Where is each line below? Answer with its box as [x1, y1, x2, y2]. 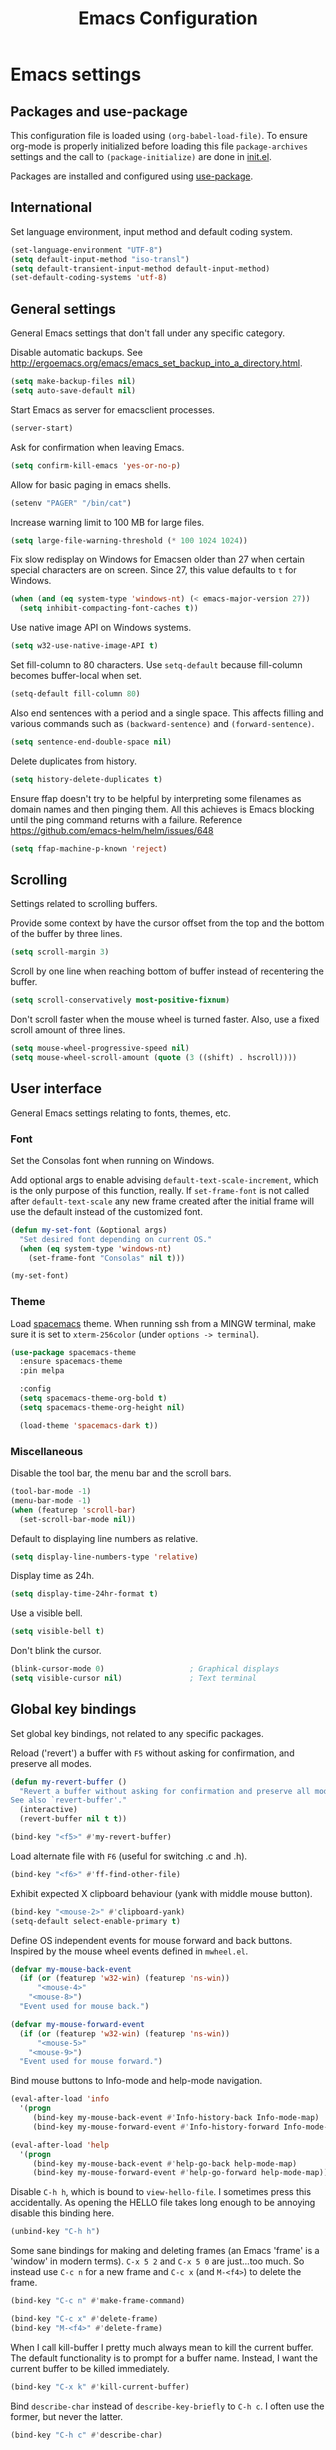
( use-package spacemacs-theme [10, 1347, 137, 1357]
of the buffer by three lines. [10, 928, 123, 940]
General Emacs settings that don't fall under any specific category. [10, 327, 285, 339]
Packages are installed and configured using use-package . [10, 170, 253, 182]
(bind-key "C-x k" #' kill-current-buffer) [10, 2382, 190, 2392]
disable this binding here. [10, 2207, 115, 2219]
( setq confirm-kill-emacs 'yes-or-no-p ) [10, 460, 182, 471]
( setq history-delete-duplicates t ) [10, 774, 163, 784]
